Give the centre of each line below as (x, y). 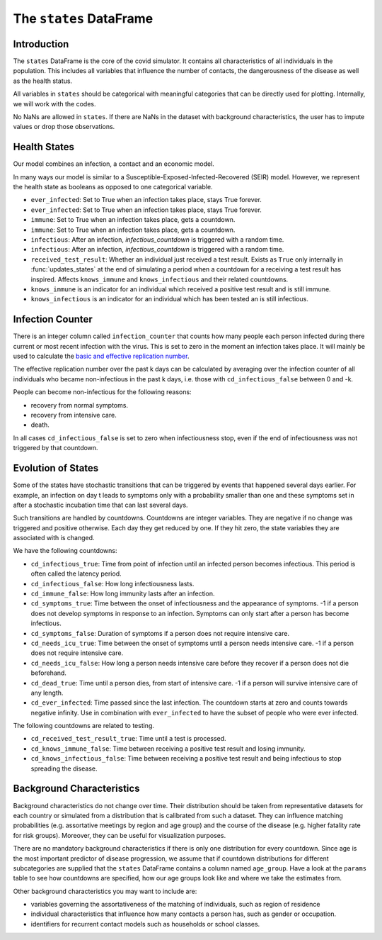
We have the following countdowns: (65, 551)
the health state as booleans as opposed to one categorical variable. (113, 187)
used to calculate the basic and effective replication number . (101, 356)
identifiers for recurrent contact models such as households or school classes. (145, 924)
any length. (47, 693)
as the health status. (43, 81)
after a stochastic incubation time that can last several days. (100, 505)
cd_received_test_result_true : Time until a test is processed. (128, 739)
